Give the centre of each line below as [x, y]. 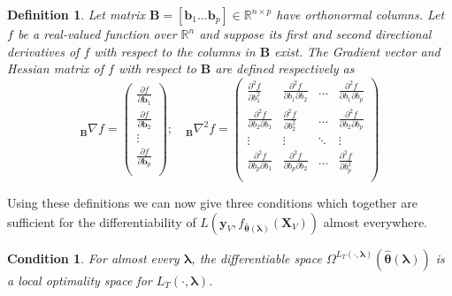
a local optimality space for [80, 280]
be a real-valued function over [97, 34]
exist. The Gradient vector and [357, 51]
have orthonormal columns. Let [360, 14]
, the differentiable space [257, 258]
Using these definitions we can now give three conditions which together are [212, 202]
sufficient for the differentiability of [102, 221]
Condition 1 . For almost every [93, 258]
